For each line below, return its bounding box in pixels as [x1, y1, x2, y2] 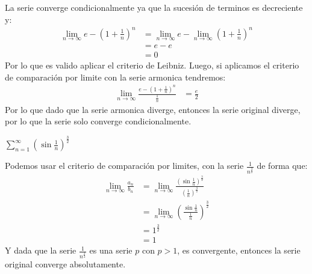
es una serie [89, 244, 133, 257]
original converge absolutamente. [5, 257, 126, 270]
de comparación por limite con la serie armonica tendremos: [5, 70, 226, 83]
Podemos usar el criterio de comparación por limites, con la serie [5, 159, 244, 172]
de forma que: [257, 159, 308, 172]
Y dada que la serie [5, 244, 76, 257]
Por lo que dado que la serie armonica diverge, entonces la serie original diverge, [5, 103, 301, 115]
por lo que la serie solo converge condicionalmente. [5, 115, 192, 127]
